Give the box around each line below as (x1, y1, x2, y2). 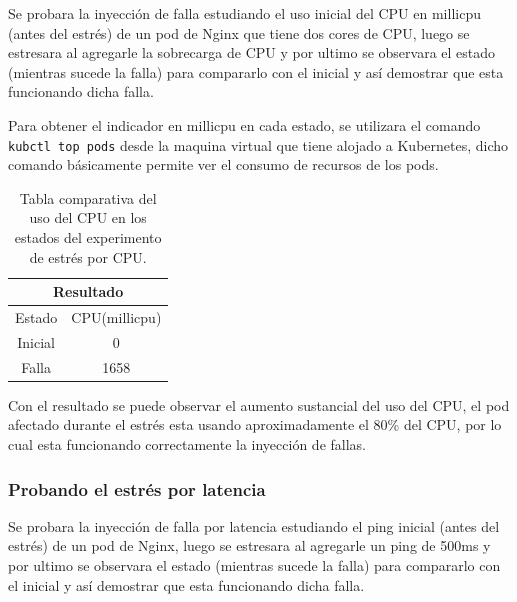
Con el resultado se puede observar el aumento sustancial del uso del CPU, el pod (8, 394, 510, 415)
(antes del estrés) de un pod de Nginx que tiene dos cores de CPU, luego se (8, 22, 470, 43)
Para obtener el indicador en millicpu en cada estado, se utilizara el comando (8, 114, 481, 135)
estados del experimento (14, 227, 162, 247)
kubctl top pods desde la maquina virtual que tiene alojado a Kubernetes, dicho (8, 134, 509, 155)
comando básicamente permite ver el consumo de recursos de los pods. (8, 154, 439, 175)
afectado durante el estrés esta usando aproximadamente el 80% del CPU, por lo (8, 414, 502, 435)
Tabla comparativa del (19, 187, 157, 208)
